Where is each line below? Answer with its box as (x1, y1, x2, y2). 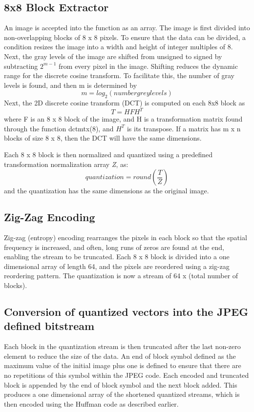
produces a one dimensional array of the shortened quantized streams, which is (4, 389, 240, 399)
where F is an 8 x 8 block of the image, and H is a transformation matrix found (4, 114, 243, 124)
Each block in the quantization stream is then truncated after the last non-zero (4, 341, 241, 351)
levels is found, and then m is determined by (4, 80, 137, 90)
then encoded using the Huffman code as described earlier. (4, 398, 179, 409)
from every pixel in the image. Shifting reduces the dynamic (59, 61, 238, 71)
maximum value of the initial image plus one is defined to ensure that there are (4, 360, 241, 371)
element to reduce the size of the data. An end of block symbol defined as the (4, 350, 236, 361)
